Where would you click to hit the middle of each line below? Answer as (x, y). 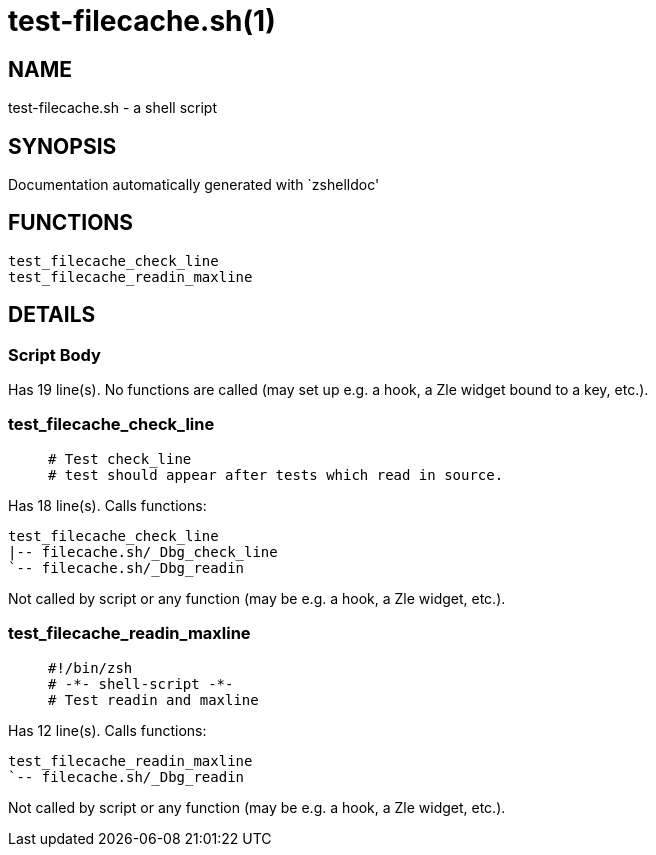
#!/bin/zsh (90, 667)
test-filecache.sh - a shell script (113, 108)
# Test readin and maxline (153, 699)
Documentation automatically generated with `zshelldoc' (194, 185)
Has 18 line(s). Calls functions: (107, 505)
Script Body (54, 354)
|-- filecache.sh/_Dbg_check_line (143, 551)
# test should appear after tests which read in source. (276, 474)
